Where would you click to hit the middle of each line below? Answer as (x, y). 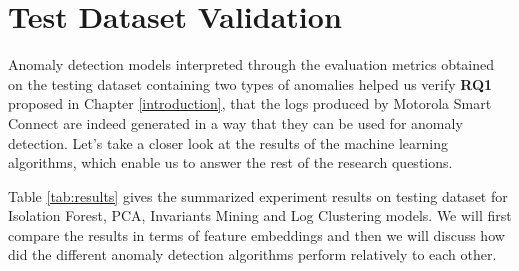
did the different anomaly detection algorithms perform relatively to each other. (252, 254)
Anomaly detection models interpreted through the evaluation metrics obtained (251, 64)
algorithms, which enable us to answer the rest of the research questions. (230, 162)
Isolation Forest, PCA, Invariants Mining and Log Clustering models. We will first (260, 215)
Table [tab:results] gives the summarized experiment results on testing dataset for (258, 195)
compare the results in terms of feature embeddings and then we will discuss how (256, 234)
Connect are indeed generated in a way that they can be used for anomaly (235, 122)
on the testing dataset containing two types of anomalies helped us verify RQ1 (250, 83)
